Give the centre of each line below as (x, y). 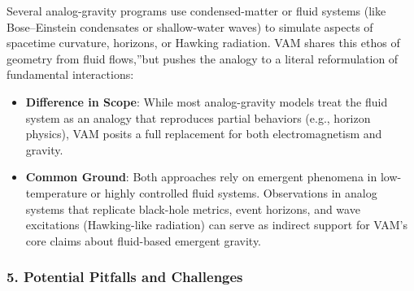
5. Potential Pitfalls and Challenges (125, 277)
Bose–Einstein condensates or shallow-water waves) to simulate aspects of (190, 26)
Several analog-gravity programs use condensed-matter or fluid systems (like (196, 11)
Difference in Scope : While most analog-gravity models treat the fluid (207, 101)
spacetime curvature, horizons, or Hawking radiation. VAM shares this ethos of (203, 43)
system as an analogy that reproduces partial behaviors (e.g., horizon (198, 117)
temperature (56, 192)
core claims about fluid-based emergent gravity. (144, 240)
